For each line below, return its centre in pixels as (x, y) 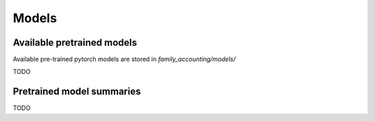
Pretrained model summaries (77, 92)
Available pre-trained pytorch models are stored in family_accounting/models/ (124, 59)
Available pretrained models (75, 43)
